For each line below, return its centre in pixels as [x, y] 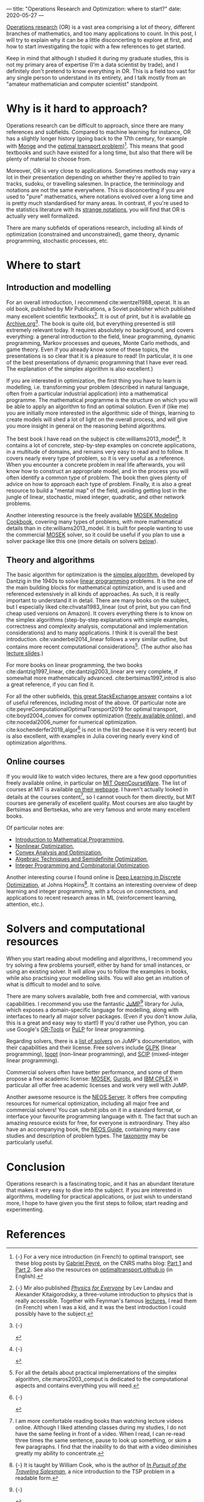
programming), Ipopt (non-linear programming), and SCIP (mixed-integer [97, 1054]
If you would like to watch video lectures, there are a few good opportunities [102, 776]
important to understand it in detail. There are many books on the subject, [98, 600]
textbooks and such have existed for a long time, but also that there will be [99, 152]
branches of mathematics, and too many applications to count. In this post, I [101, 33]
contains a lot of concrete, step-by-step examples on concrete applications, [101, 445]
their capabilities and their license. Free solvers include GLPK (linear [92, 1048]
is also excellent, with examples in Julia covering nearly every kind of [93, 736]
